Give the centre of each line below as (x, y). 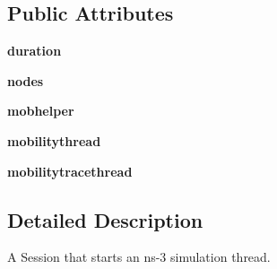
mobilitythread (54, 140)
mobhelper (41, 111)
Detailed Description (105, 219)
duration (35, 51)
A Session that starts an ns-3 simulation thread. (139, 257)
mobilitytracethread (70, 171)
